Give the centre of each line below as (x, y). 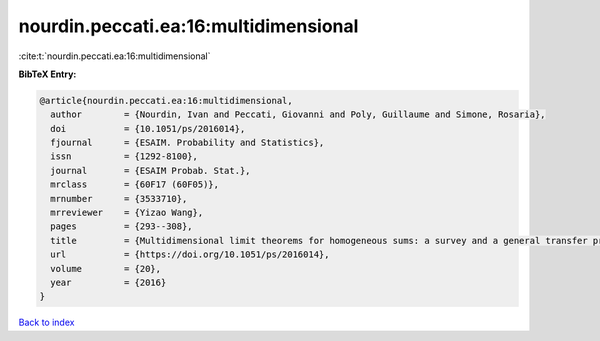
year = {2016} (108, 282)
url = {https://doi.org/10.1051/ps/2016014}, (190, 254)
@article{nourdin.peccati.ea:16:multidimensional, (166, 100)
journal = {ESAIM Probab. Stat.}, (150, 170)
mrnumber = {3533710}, (119, 198)
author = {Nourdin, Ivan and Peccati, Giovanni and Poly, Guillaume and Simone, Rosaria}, (298, 114)
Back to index (46, 322)
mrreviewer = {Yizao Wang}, (127, 213)
